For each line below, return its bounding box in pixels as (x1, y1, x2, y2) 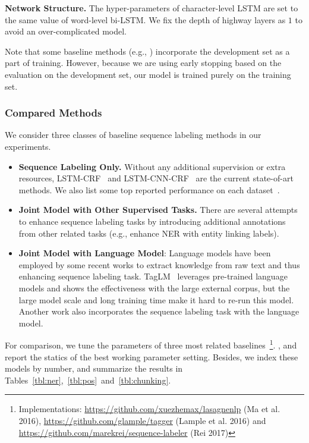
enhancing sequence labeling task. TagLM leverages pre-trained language (18, 270, 288, 282)
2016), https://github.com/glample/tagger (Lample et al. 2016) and (18, 414, 266, 426)
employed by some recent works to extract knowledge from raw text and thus (18, 258, 300, 271)
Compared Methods (5, 105, 102, 120)
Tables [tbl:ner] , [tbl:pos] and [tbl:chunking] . (5, 373, 171, 386)
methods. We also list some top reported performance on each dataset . (18, 183, 280, 196)
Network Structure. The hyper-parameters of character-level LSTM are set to (5, 2, 298, 14)
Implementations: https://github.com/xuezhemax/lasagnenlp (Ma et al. (18, 403, 280, 415)
